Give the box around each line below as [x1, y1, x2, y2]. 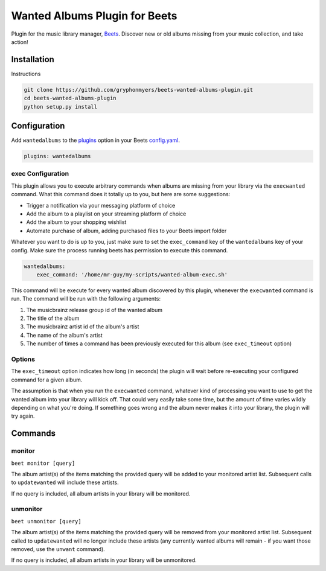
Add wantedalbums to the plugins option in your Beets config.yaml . [11, 136, 181, 144]
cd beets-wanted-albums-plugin [24, 95, 117, 102]
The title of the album [26, 314, 80, 322]
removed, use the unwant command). [11, 546, 105, 552]
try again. [11, 412, 35, 419]
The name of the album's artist [26, 331, 103, 339]
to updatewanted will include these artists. [11, 479, 119, 486]
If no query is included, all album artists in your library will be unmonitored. [11, 557, 197, 564]
